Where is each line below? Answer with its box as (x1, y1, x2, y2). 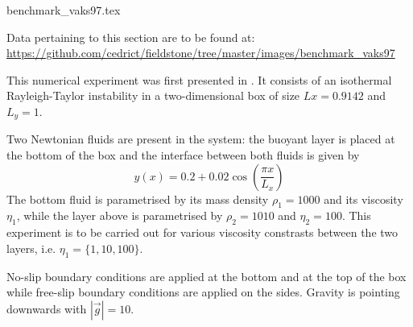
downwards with (6, 300, 87, 317)
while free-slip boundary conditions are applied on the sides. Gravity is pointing (6, 284, 400, 300)
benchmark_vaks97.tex (6, 2, 121, 18)
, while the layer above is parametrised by (16, 207, 223, 224)
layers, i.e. (6, 239, 56, 256)
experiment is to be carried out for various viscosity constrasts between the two (6, 224, 399, 241)
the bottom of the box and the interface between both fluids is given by (6, 147, 360, 163)
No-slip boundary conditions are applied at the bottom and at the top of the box (6, 267, 407, 284)
